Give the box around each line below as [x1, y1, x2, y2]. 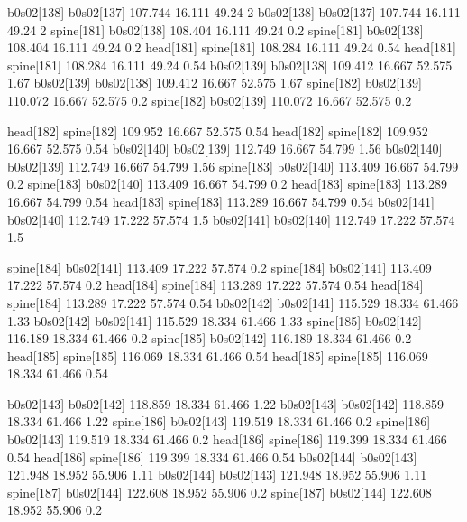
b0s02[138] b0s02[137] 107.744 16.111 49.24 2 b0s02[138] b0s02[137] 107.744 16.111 [7, 3, 461, 21]
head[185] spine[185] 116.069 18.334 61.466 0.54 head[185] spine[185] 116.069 [7, 346, 428, 365]
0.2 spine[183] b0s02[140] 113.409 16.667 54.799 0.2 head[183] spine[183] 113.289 [7, 174, 447, 193]
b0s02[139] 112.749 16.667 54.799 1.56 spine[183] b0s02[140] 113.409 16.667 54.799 [7, 156, 459, 175]
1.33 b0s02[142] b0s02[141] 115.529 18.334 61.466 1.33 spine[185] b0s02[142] [7, 311, 422, 330]
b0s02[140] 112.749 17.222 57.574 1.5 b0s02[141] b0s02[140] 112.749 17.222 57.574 [7, 210, 455, 228]
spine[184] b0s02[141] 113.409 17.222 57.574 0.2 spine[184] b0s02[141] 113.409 [7, 257, 432, 276]
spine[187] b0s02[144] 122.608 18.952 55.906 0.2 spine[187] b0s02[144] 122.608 [7, 482, 432, 501]
